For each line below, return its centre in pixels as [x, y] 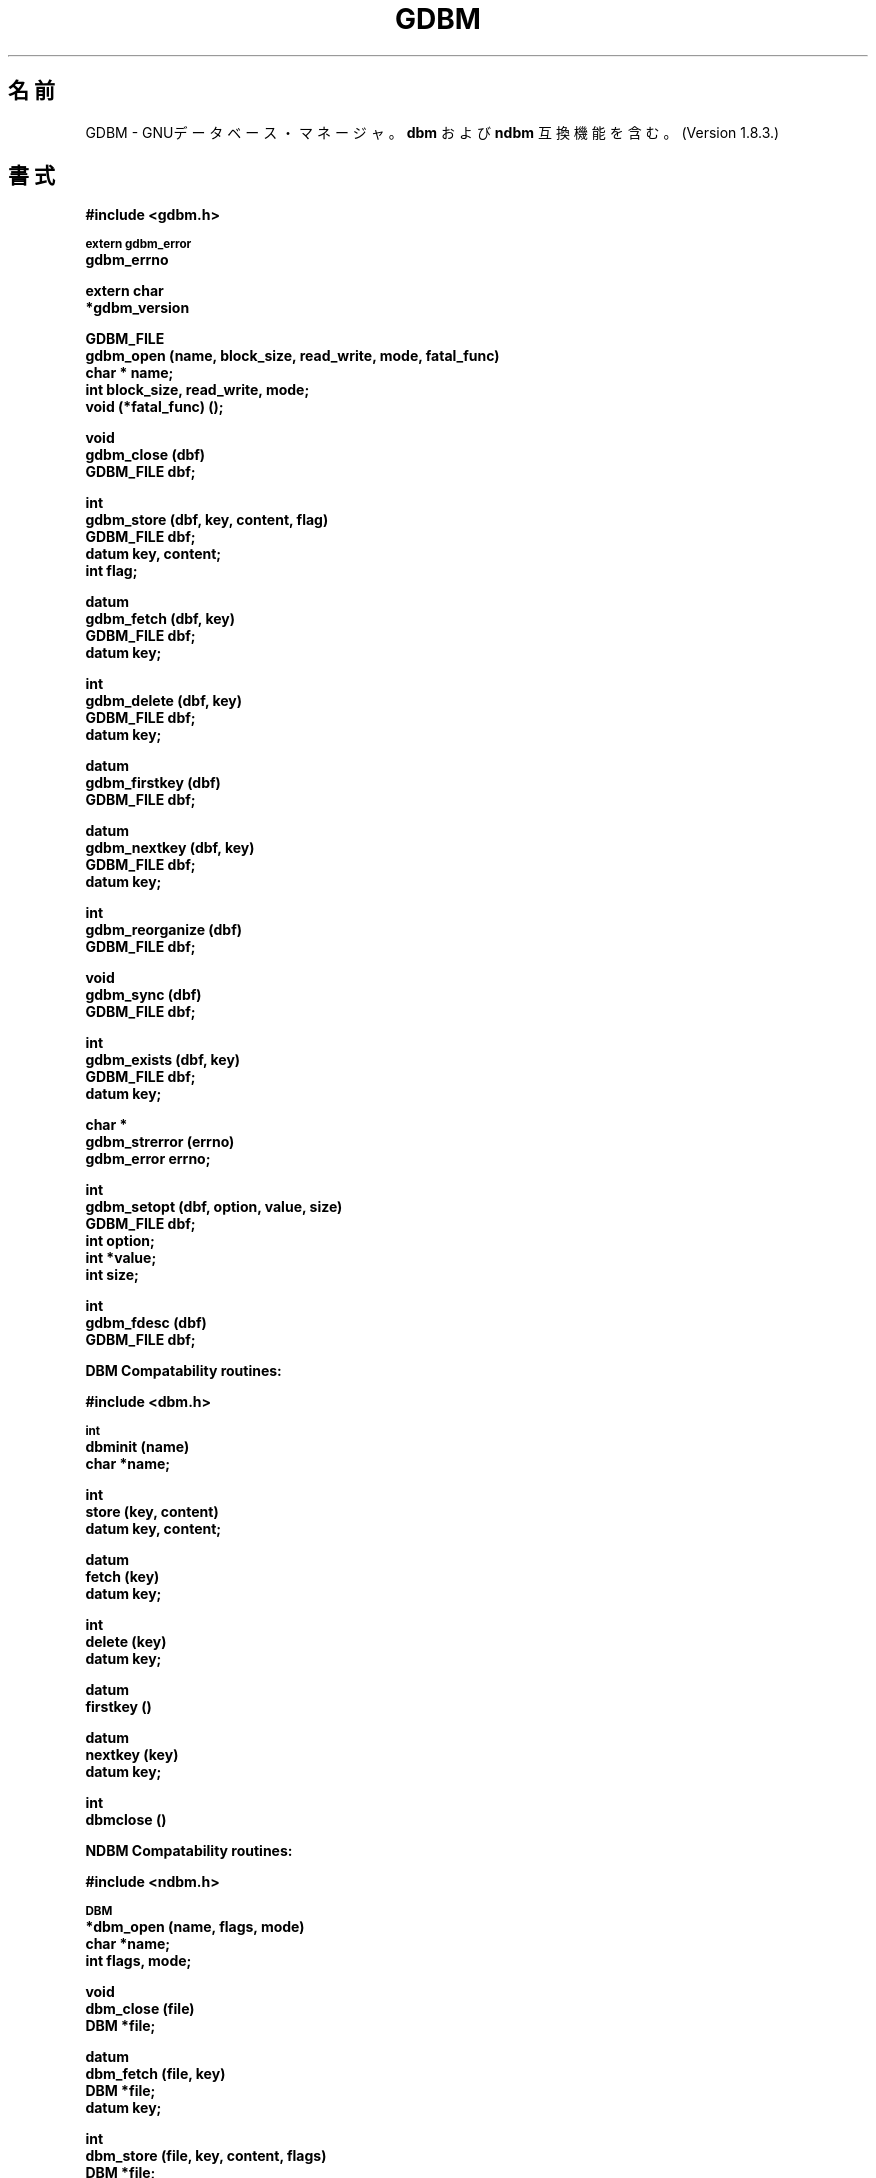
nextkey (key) [132, 1755]
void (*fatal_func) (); [154, 407]
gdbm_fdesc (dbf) [146, 1323]
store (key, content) [152, 1512]
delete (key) [126, 1642]
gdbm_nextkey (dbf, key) [170, 848]
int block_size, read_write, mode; [197, 390]
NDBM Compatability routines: [189, 1851]
